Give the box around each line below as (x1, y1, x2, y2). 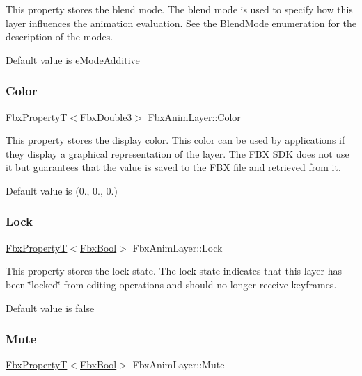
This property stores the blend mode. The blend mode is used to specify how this (6, 2, 353, 16)
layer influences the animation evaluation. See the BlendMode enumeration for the (6, 15, 357, 30)
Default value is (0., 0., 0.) (6, 183, 118, 197)
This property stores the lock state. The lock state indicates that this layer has (6, 263, 342, 278)
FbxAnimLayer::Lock (132, 240, 223, 254)
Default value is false (6, 300, 95, 315)
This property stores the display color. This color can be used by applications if (6, 133, 345, 147)
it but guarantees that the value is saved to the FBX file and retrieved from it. (6, 160, 341, 174)
